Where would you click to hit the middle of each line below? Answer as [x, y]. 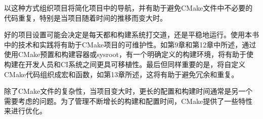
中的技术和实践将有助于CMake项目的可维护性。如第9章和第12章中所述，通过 [130, 44]
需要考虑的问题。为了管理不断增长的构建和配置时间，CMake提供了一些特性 [128, 101]
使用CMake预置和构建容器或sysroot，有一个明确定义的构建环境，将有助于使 [129, 54]
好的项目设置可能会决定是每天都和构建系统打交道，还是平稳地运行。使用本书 [131, 35]
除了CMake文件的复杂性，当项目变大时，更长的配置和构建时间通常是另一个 [128, 91]
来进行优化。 [25, 111]
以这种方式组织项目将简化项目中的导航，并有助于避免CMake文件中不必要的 [128, 8]
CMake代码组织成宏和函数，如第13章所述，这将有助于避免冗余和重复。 [121, 74]
